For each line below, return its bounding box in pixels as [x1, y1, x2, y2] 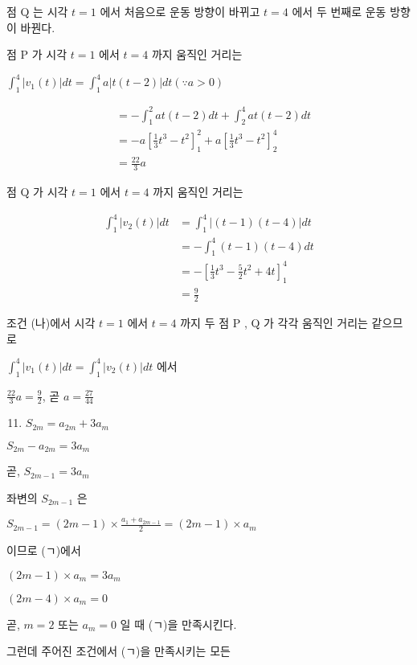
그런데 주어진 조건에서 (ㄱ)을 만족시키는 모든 [6, 642, 231, 659]
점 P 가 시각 [6, 46, 67, 63]
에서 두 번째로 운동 [292, 3, 386, 19]
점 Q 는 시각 [6, 3, 68, 19]
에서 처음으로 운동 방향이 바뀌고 [100, 3, 260, 19]
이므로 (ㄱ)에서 [6, 542, 81, 559]
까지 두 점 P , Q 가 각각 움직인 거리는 [180, 314, 368, 331]
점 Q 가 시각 [6, 183, 68, 200]
